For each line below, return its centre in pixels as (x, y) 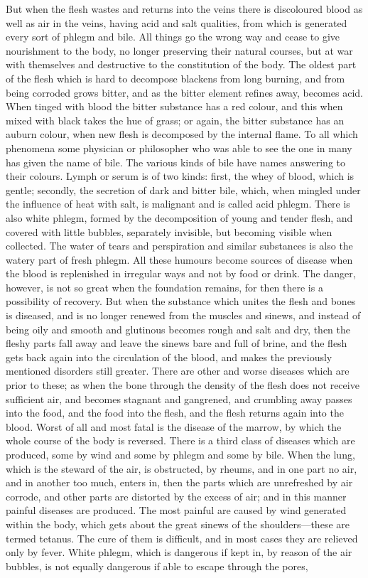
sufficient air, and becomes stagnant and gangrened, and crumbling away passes (179, 398)
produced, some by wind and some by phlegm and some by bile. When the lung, (180, 454)
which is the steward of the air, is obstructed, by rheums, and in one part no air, (182, 468)
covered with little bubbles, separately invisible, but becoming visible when (169, 231)
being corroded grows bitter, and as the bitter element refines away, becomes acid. (184, 92)
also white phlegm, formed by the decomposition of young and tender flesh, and (179, 217)
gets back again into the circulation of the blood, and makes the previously (169, 357)
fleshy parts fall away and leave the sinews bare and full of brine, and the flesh (177, 343)
